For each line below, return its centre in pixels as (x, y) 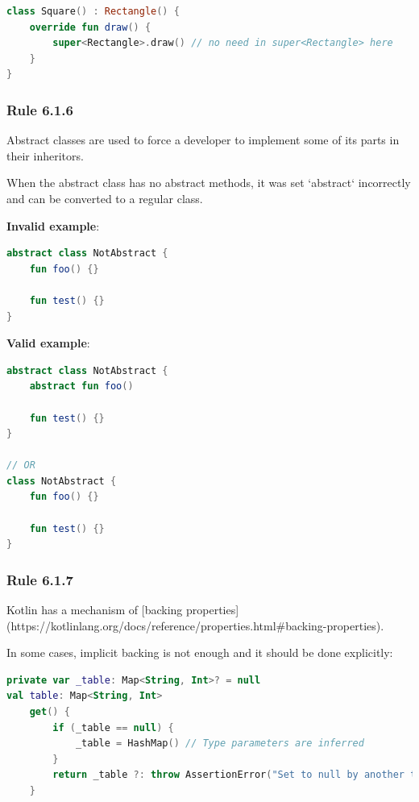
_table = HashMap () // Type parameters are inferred (220, 744)
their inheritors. (45, 155)
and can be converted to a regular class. (105, 198)
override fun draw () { (90, 27)
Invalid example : (53, 225)
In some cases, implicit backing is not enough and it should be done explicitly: (200, 652)
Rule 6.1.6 (40, 109)
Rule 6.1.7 (40, 579)
